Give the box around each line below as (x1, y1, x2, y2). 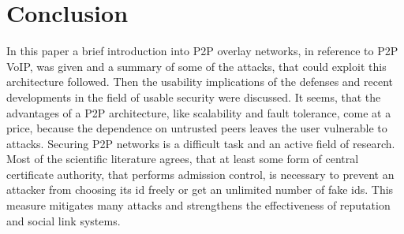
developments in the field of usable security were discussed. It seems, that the (6, 88, 381, 105)
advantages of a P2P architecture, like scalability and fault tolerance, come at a (6, 104, 391, 121)
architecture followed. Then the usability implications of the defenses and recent (6, 73, 394, 90)
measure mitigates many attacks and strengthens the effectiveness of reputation (6, 197, 391, 214)
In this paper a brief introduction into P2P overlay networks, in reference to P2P (6, 43, 398, 59)
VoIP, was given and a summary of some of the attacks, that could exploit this (6, 58, 387, 74)
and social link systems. (6, 212, 121, 228)
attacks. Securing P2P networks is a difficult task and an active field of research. (6, 135, 395, 151)
